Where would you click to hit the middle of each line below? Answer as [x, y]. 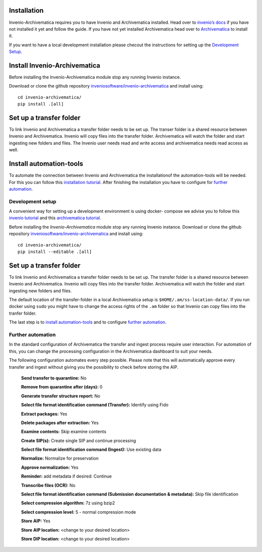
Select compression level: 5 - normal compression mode [79, 512]
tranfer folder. [23, 313]
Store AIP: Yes [36, 521]
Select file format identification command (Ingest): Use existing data [91, 449]
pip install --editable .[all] [55, 252]
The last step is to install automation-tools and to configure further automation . [88, 322]
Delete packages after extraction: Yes [60, 423]
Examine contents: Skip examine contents [64, 432]
